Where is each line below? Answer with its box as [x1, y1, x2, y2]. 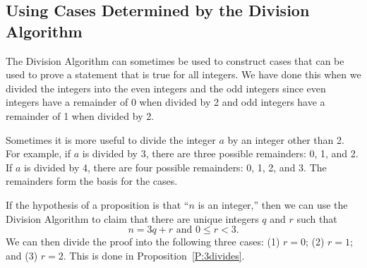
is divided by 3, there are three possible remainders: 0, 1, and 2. [82, 146, 359, 161]
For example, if [6, 146, 71, 161]
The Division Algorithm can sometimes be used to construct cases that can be [6, 53, 344, 68]
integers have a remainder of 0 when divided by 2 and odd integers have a [6, 95, 325, 109]
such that [296, 211, 337, 226]
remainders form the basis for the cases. [6, 173, 178, 188]
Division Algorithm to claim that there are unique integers [6, 211, 259, 226]
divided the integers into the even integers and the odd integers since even [6, 80, 326, 95]
